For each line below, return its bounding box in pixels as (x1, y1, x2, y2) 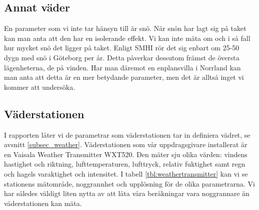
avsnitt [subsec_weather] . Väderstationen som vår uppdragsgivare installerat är (4, 139, 247, 150)
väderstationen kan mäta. (4, 198, 82, 208)
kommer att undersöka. (4, 81, 75, 92)
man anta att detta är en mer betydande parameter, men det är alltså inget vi (4, 72, 244, 82)
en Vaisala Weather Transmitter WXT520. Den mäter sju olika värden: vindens (4, 149, 247, 159)
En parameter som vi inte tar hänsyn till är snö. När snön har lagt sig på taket (4, 23, 246, 33)
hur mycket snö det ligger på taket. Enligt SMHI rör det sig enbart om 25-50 (4, 42, 239, 53)
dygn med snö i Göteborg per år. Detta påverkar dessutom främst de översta (4, 52, 239, 62)
